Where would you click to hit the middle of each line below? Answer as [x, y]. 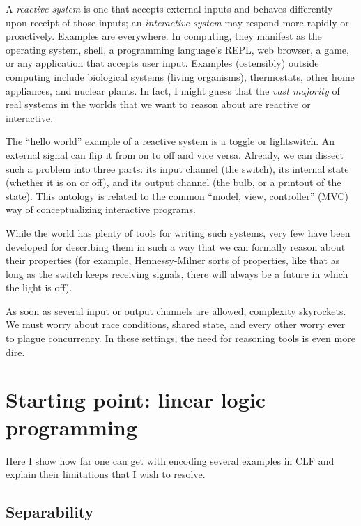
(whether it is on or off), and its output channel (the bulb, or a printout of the [174, 182]
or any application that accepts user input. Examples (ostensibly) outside [162, 63]
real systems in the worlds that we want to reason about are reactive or [158, 104]
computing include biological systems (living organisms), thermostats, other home [180, 76]
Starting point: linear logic [136, 400]
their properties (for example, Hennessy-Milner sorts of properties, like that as [173, 260]
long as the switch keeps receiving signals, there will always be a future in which [177, 273]
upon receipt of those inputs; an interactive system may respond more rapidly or [177, 22]
